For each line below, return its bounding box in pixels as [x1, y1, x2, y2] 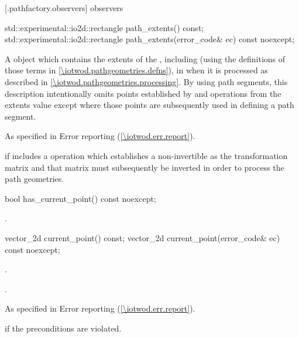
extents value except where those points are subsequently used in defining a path [5, 99, 294, 111]
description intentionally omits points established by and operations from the [5, 87, 281, 99]
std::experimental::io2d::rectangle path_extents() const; [5, 21, 204, 33]
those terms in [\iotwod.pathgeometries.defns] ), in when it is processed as [5, 64, 268, 76]
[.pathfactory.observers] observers [5, 2, 123, 13]
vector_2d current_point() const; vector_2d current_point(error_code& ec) [5, 231, 280, 244]
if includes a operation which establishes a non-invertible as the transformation [5, 149, 288, 161]
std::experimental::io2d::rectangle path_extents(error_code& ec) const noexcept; [5, 33, 295, 45]
